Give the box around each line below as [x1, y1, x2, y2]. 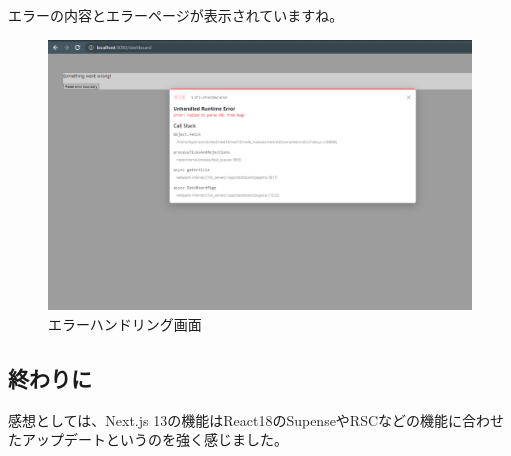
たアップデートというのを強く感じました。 [8, 429, 288, 450]
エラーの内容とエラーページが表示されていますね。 [8, 5, 344, 25]
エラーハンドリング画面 [48, 313, 202, 334]
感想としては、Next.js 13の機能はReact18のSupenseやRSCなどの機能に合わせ [8, 409, 505, 430]
